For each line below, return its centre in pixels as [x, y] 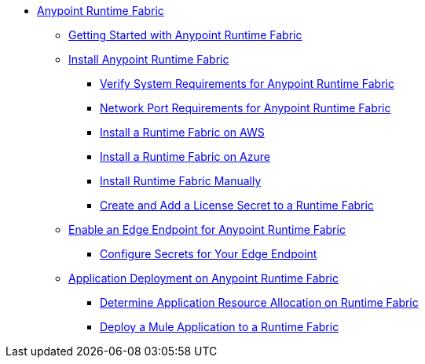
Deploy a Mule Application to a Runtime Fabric [220, 327]
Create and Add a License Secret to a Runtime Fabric [237, 205]
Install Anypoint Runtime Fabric [149, 59]
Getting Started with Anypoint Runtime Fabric [185, 35]
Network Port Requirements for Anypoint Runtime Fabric [245, 108]
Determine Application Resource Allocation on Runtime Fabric [259, 302]
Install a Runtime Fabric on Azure [185, 157]
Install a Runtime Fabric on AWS [182, 132]
